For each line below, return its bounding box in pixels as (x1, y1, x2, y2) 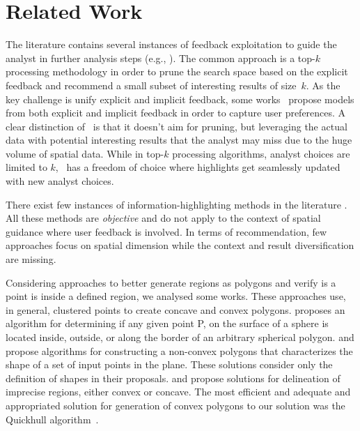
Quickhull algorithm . (6, 411, 99, 426)
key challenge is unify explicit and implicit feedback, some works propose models (6, 91, 354, 106)
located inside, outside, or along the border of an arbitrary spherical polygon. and (6, 330, 354, 344)
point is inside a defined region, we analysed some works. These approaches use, (6, 289, 346, 303)
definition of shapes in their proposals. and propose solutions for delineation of (6, 370, 341, 385)
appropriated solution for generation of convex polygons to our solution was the (6, 398, 345, 412)
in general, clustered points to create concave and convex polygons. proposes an (6, 302, 345, 317)
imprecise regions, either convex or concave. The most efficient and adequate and (6, 384, 351, 399)
